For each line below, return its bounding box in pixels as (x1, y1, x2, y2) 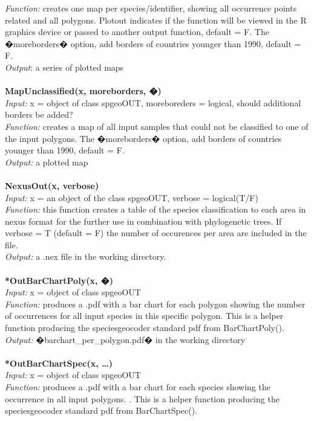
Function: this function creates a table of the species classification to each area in (5, 203, 306, 216)
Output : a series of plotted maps (5, 60, 124, 73)
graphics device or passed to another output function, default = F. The (5, 25, 269, 38)
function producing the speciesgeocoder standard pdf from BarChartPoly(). (5, 321, 284, 334)
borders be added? (5, 108, 73, 121)
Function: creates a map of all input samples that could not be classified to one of (5, 120, 309, 132)
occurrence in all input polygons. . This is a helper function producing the (5, 392, 280, 405)
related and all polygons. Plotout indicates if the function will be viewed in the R (5, 13, 307, 26)
